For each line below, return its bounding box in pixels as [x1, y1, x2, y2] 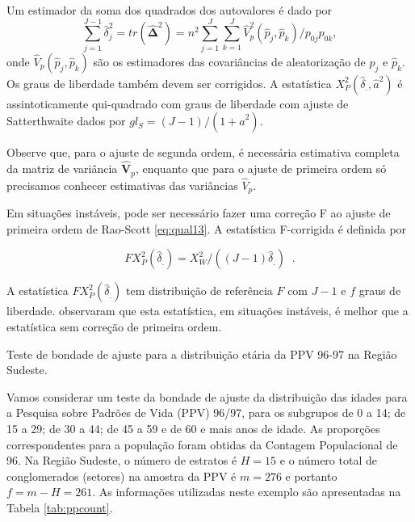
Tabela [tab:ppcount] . [6, 499, 113, 516]
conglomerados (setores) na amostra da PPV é [6, 467, 237, 484]
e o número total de [279, 452, 377, 469]
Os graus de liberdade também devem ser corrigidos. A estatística [6, 74, 332, 91]
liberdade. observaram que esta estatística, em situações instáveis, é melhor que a [6, 302, 409, 319]
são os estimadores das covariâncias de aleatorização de [93, 53, 366, 69]
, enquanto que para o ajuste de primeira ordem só [135, 160, 387, 177]
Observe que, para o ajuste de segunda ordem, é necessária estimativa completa [6, 144, 400, 161]
